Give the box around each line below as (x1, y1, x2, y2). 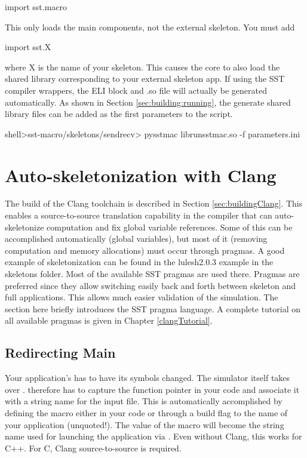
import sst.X (5, 41, 51, 53)
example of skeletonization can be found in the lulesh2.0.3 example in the (5, 256, 274, 268)
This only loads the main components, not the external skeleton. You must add (5, 20, 295, 33)
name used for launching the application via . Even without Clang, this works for (5, 430, 302, 442)
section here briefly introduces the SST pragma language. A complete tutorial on (5, 302, 301, 315)
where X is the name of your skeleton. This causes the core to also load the (5, 60, 280, 73)
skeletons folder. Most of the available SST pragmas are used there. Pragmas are (5, 268, 300, 280)
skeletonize (5, 220, 44, 233)
